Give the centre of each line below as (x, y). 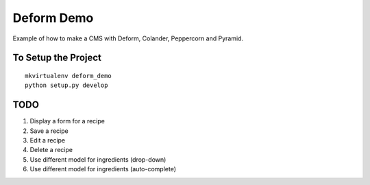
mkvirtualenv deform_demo (69, 76)
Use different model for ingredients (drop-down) (98, 159)
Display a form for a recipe (67, 121)
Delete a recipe (51, 150)
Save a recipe (49, 131)
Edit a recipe (48, 140)
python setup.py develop (66, 85)
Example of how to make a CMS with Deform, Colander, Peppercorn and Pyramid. (128, 38)
